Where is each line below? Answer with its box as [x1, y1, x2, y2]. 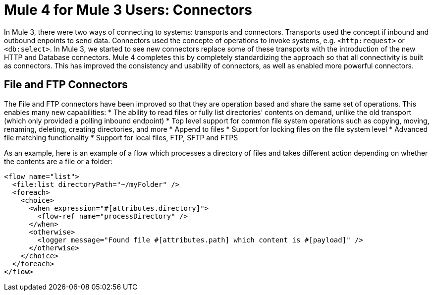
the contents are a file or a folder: [4, 157, 113, 166]
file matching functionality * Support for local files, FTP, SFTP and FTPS [4, 133, 238, 142]
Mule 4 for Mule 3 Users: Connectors [4, 1, 252, 18]
